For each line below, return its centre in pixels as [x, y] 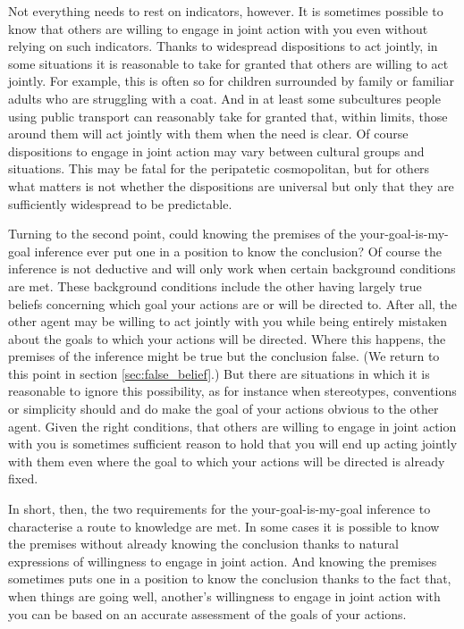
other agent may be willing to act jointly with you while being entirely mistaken [228, 321]
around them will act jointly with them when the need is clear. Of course [208, 134]
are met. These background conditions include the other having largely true [215, 285]
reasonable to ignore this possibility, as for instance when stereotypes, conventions [232, 391]
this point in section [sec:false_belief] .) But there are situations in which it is [219, 373]
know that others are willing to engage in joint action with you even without [218, 28]
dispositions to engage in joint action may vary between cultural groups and [216, 151]
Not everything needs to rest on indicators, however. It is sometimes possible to [226, 11]
